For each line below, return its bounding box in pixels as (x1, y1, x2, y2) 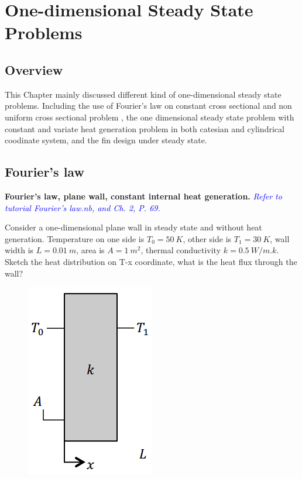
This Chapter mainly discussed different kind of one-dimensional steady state (5, 88, 282, 100)
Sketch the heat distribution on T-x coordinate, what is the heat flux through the (5, 255, 297, 267)
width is (5, 244, 34, 256)
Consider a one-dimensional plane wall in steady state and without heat (5, 221, 262, 233)
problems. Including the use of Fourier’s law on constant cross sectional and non (5, 99, 292, 112)
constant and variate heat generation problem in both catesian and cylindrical (5, 122, 284, 135)
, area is (76, 244, 105, 256)
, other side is (183, 232, 232, 244)
